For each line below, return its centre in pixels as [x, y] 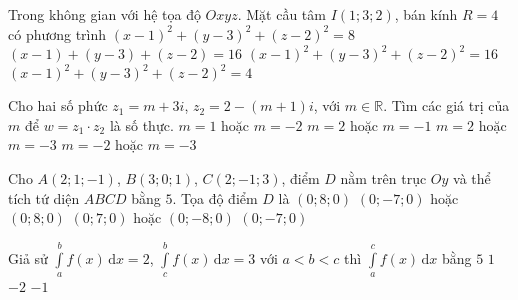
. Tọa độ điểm [215, 197]
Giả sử [28, 257]
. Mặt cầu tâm [281, 14]
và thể [472, 178]
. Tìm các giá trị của [446, 105]
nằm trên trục [383, 178]
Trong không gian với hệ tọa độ [104, 14]
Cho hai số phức [58, 105]
